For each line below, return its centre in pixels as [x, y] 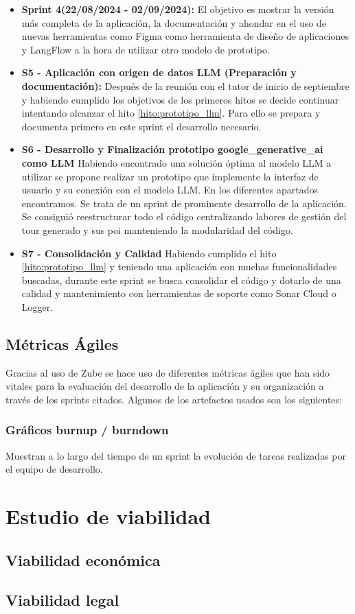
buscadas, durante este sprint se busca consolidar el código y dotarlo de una [181, 280]
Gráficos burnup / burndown [87, 430]
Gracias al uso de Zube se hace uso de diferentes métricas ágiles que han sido [168, 372]
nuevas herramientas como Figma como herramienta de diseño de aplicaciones [185, 36]
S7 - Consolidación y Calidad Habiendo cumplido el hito [149, 253]
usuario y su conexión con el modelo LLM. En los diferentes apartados [170, 190]
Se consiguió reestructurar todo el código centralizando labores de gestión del [184, 216]
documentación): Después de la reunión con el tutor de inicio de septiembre [185, 85]
